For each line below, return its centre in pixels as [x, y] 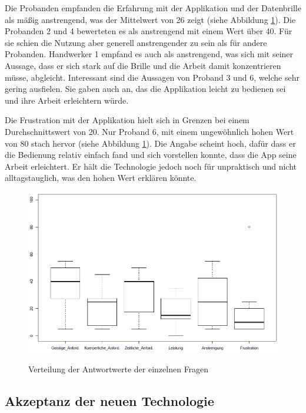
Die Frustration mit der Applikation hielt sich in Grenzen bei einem [127, 120]
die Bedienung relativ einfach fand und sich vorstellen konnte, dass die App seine [151, 155]
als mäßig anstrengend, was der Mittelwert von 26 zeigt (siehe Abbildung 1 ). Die [150, 19]
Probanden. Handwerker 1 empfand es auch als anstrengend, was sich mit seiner [149, 54]
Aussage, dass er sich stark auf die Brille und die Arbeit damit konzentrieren [143, 65]
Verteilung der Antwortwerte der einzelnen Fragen [119, 369]
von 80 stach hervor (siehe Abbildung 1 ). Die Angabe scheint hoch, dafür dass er [150, 143]
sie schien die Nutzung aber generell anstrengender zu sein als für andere [136, 42]
